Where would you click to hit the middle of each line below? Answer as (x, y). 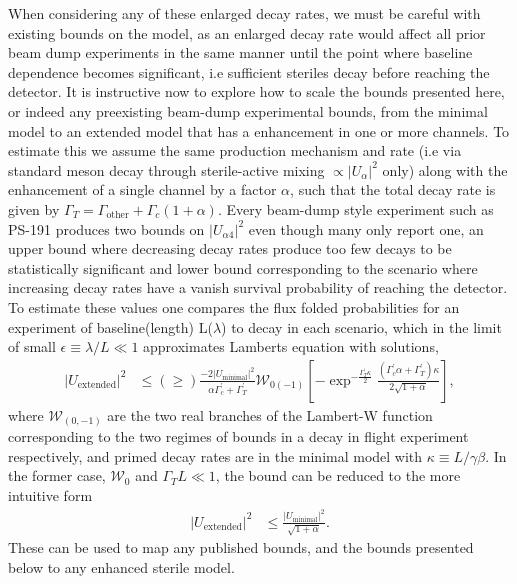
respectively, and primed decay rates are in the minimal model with (215, 455)
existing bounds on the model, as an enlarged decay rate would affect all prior (247, 32)
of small (32, 346)
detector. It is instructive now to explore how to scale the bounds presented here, (256, 91)
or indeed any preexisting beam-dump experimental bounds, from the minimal (248, 110)
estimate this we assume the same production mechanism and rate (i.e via (235, 150)
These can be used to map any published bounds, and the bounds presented (241, 547)
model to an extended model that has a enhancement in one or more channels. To (259, 130)
